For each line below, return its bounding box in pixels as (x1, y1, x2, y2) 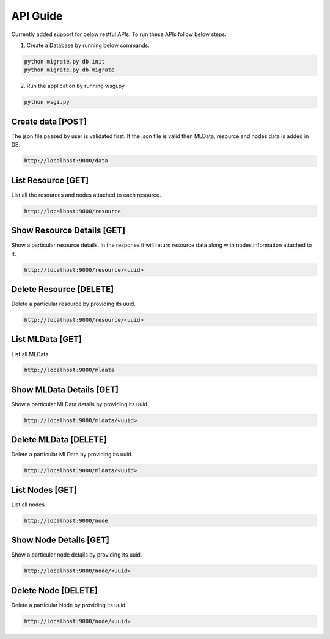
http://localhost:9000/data (24, 158, 108, 164)
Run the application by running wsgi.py (26, 82, 125, 90)
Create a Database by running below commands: (26, 42, 150, 49)
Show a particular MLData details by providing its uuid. (11, 400, 149, 407)
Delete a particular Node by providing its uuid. (11, 601, 128, 608)
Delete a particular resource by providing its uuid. (11, 300, 136, 308)
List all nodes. (11, 501, 46, 508)
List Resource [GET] (11, 175, 89, 186)
